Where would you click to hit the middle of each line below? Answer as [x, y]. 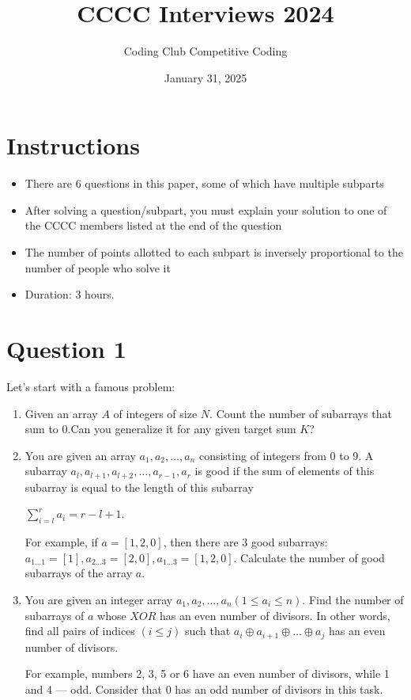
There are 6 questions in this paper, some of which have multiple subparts [204, 183]
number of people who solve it [98, 267]
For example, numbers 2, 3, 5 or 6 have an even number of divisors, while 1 [207, 673]
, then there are [201, 542]
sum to [41, 429]
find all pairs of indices [80, 631]
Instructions [73, 145]
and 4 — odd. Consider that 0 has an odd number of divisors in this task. [204, 689]
